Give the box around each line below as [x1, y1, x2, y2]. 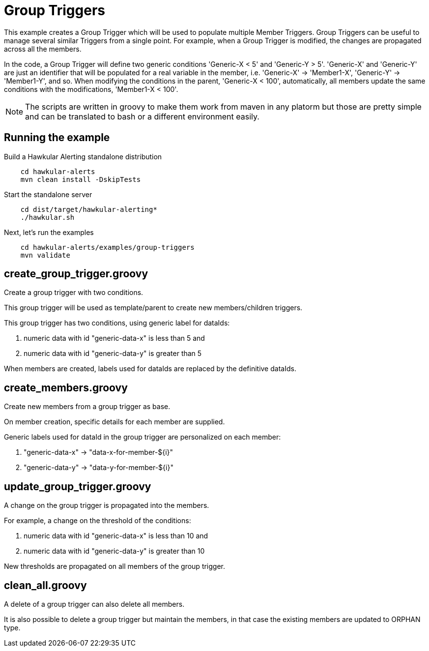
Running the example [4, 131, 110, 144]
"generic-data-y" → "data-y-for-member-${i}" [24, 463, 173, 472]
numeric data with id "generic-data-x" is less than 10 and [24, 532, 208, 540]
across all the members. [4, 44, 82, 53]
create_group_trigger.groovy [4, 267, 148, 280]
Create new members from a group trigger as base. [4, 402, 171, 411]
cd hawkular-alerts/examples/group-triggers [20, 243, 195, 251]
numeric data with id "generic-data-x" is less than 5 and [24, 334, 205, 343]
